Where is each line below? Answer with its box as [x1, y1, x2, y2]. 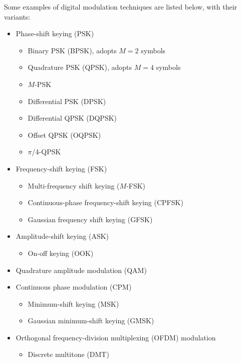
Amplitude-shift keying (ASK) [16, 231, 109, 241]
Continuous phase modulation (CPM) [16, 282, 132, 292]
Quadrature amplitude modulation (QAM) [16, 264, 147, 275]
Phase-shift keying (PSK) [16, 28, 94, 39]
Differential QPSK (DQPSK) [28, 113, 117, 123]
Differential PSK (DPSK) [28, 96, 106, 106]
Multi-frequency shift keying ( [28, 180, 120, 191]
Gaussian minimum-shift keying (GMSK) [28, 315, 154, 326]
